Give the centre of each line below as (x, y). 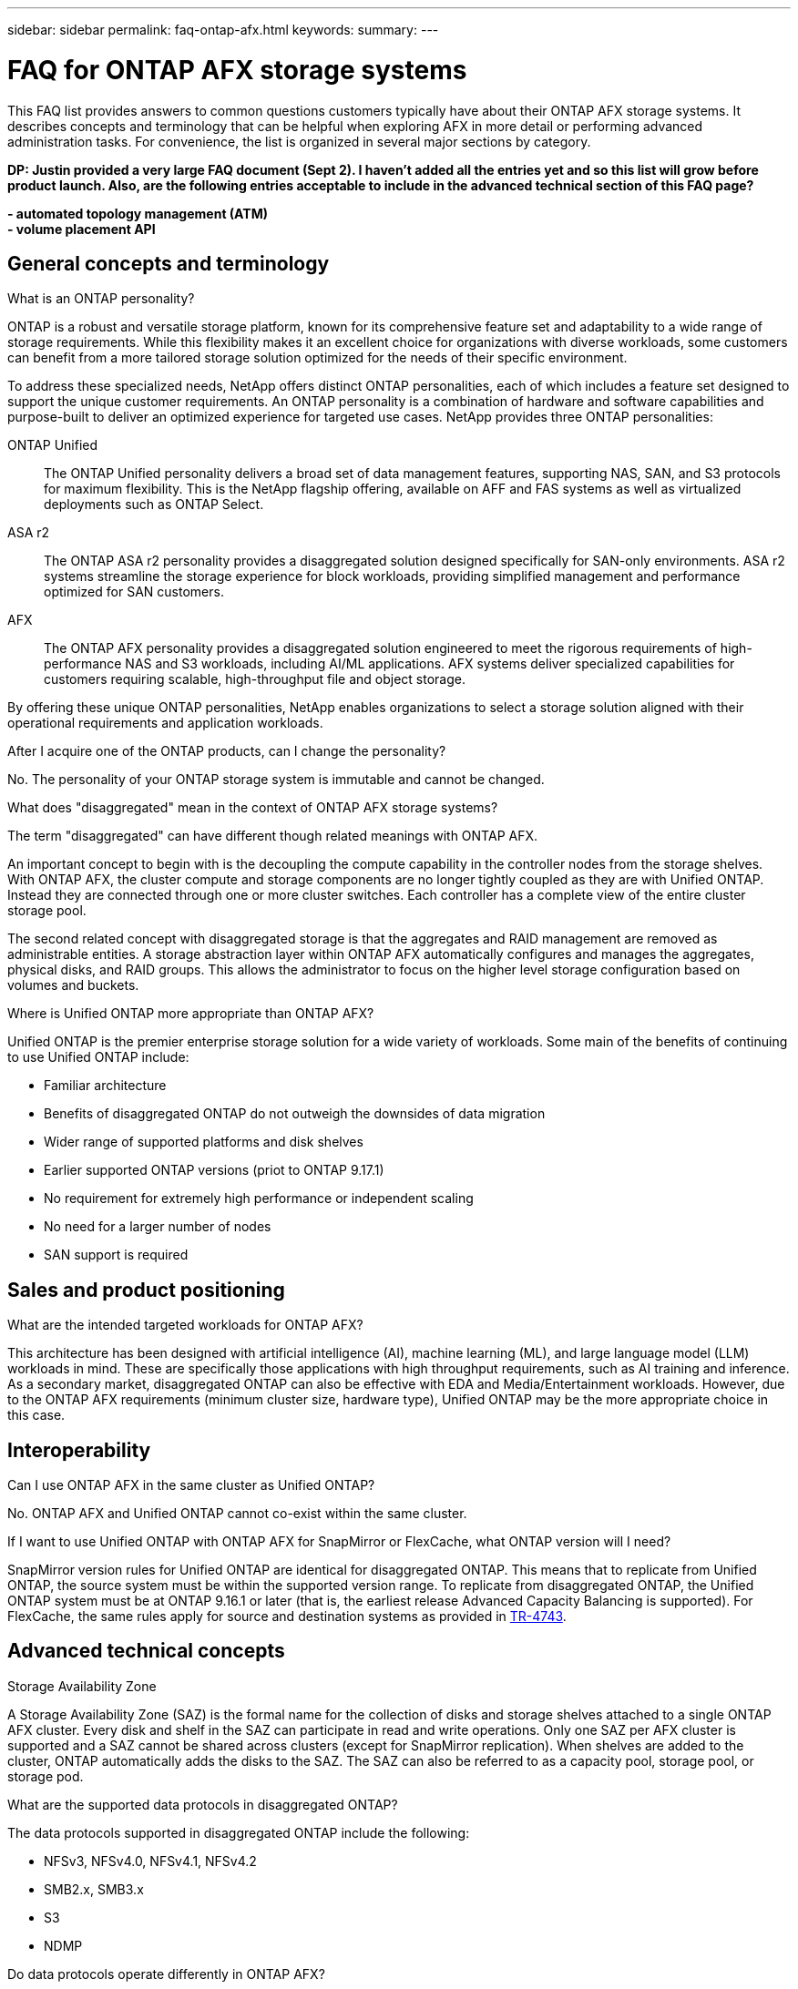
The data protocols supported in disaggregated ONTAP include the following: (239, 1832)
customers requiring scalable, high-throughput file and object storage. (255, 679)
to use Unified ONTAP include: (98, 1057)
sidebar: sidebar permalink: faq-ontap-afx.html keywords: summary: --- (223, 30)
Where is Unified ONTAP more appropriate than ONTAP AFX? (191, 1014)
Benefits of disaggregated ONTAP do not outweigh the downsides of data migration (295, 1114)
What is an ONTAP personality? (101, 299)
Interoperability (79, 1450)
